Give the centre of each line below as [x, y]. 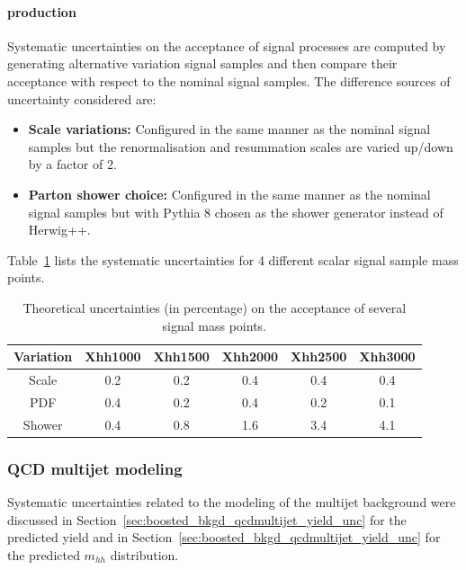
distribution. [144, 554]
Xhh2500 [319, 356]
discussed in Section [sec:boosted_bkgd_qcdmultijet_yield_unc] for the [207, 519]
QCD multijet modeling [95, 468]
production [42, 11]
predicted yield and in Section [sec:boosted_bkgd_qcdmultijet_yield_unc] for [224, 537]
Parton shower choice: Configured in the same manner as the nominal [229, 194]
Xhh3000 [387, 356]
